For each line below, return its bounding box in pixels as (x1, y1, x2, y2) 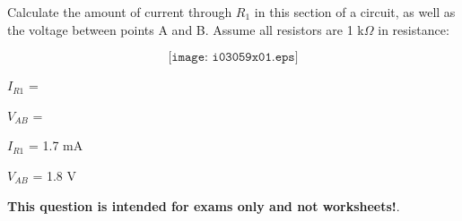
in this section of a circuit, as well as (254, 3, 456, 21)
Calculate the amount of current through (7, 3, 232, 21)
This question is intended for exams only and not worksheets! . (7, 196, 400, 215)
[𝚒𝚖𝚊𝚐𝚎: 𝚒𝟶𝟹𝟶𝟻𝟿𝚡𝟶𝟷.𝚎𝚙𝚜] (168, 51, 299, 64)
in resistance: (378, 20, 449, 38)
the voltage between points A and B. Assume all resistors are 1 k (7, 20, 364, 38)
